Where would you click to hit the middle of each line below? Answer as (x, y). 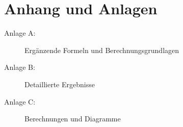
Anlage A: (20, 33)
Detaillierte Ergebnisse (60, 84)
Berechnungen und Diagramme (73, 119)
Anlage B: (20, 67)
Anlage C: (20, 101)
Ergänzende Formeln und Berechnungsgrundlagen (102, 50)
